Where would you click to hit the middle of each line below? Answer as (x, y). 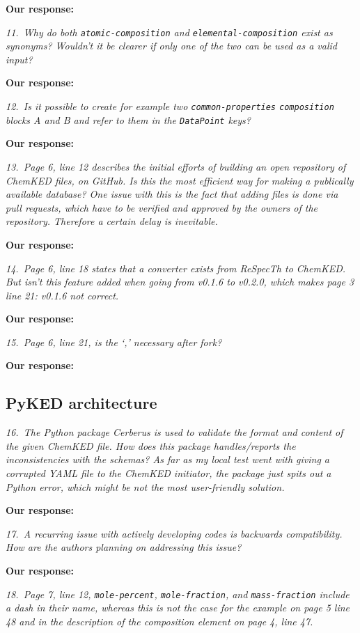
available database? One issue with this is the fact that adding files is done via (172, 194)
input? (19, 59)
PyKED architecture (81, 403)
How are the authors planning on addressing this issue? (124, 547)
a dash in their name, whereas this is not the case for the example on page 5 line (178, 608)
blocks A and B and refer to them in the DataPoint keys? (128, 119)
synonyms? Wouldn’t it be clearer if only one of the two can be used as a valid (171, 46)
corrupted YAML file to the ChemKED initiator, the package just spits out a (169, 473)
